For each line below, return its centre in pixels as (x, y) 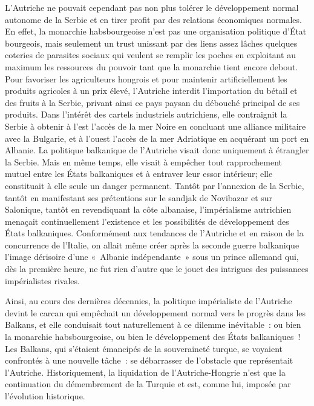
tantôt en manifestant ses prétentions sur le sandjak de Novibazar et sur (139, 197)
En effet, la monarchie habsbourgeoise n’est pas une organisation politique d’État (156, 31)
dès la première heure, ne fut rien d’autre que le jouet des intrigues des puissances (157, 269)
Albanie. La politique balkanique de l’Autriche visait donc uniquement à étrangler (157, 150)
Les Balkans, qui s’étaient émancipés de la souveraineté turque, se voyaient (144, 348)
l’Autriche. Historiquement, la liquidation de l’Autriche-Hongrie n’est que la (145, 372)
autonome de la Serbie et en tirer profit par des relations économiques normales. (153, 19)
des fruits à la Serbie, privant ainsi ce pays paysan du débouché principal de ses (152, 102)
